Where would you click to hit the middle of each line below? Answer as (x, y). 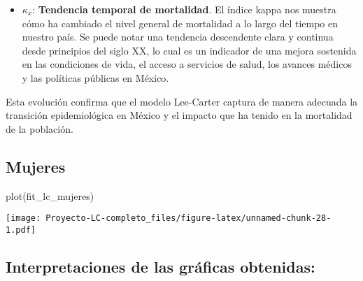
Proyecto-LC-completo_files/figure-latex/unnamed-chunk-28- (188, 218)
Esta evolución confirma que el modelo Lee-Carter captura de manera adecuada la (182, 101)
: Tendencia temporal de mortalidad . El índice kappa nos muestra (184, 9)
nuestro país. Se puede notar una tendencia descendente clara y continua (178, 37)
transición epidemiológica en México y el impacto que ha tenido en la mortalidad (179, 115)
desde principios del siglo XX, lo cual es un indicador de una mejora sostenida (189, 50)
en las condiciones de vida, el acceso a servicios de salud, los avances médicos (187, 64)
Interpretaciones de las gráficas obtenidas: (161, 266)
